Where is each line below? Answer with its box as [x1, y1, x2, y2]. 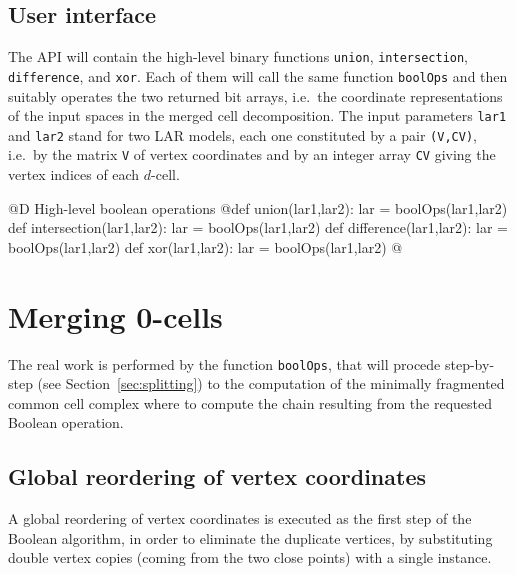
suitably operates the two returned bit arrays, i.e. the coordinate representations [8, 85, 503, 106]
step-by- [444, 353, 495, 374]
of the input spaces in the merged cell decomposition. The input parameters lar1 [8, 105, 507, 126]
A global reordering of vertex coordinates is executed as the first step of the [8, 508, 472, 529]
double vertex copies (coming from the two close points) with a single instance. [8, 547, 492, 568]
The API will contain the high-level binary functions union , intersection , [8, 46, 469, 67]
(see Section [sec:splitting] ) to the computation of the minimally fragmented [37, 373, 505, 394]
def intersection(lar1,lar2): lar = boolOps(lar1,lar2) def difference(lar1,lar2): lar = [8, 217, 508, 238]
